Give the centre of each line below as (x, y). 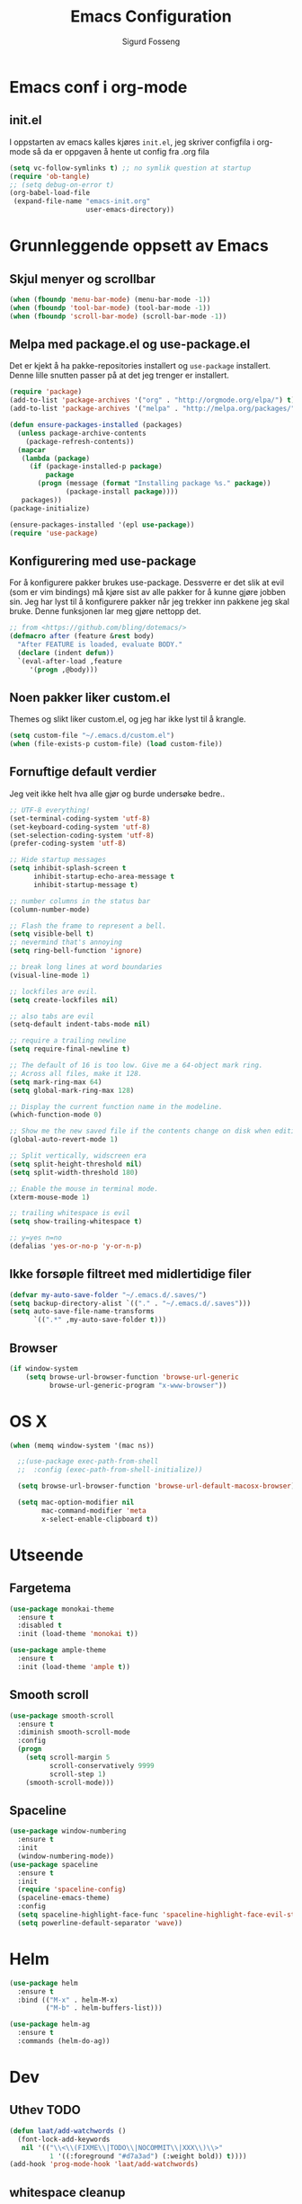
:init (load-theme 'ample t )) (74, 1666)
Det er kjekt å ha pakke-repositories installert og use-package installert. (140, 366)
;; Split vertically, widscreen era (78, 1156)
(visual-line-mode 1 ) (50, 975)
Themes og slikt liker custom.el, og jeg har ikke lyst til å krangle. (128, 719)
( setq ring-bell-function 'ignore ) (76, 951)
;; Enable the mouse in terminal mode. (84, 1188)
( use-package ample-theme (58, 1650)
